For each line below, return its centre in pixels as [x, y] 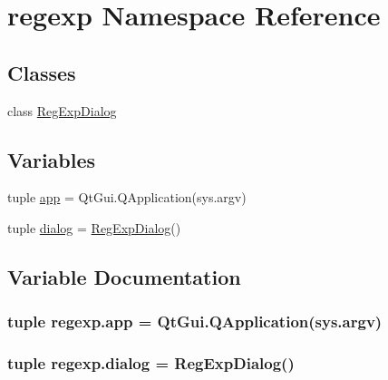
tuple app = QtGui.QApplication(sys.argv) [127, 197]
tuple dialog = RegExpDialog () [94, 227]
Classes [42, 72]
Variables [52, 159]
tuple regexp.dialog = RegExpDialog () [151, 363]
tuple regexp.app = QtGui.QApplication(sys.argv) [195, 322]
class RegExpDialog [62, 110]
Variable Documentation [124, 276]
